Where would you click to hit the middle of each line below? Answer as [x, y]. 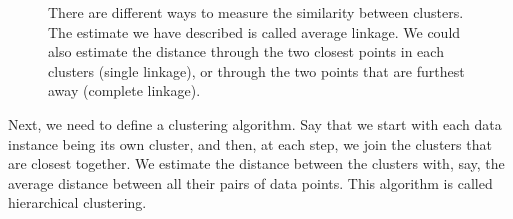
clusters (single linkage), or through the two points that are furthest [256, 70]
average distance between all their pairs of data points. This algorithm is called [250, 182]
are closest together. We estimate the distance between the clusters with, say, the [256, 163]
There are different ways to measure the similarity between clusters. [256, 12]
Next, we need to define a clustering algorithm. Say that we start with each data [255, 123]
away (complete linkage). [124, 90]
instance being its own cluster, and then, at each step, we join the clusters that [250, 143]
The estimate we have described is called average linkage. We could [254, 31]
